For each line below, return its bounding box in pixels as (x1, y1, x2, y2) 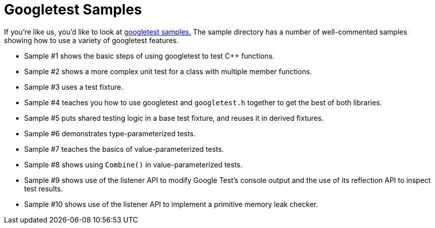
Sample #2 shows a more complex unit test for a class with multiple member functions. (24, 67, 312, 76)
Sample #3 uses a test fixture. (24, 82, 123, 91)
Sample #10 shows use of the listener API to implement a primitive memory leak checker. (24, 199, 318, 208)
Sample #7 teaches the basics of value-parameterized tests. (24, 144, 224, 153)
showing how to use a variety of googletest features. (4, 36, 179, 45)
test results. (24, 184, 63, 193)
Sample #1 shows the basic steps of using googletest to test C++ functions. (24, 51, 275, 60)
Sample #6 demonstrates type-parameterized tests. (24, 129, 196, 138)
